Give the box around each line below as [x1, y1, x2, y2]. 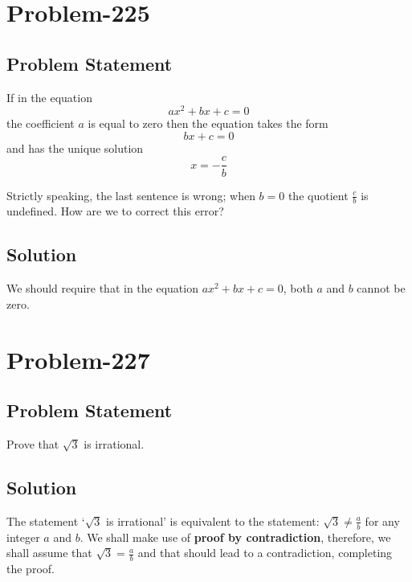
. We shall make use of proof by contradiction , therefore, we [80, 528, 391, 545]
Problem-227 [6, 342, 150, 375]
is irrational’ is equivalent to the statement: [106, 512, 320, 529]
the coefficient [6, 115, 75, 132]
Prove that [6, 435, 59, 452]
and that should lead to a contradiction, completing [137, 544, 393, 561]
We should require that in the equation [6, 280, 198, 297]
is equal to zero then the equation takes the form [88, 115, 328, 132]
